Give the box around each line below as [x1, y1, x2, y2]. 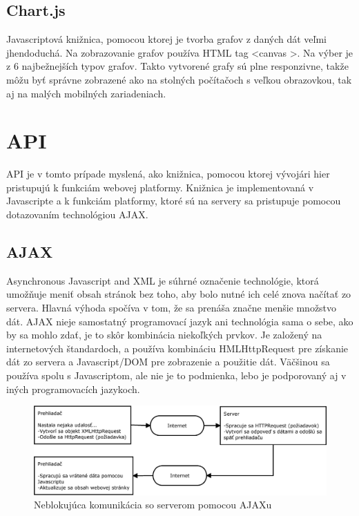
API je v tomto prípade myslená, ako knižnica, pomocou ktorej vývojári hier [6, 166, 330, 181]
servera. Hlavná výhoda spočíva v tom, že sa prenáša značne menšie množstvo [6, 300, 337, 315]
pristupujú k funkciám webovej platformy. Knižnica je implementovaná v [6, 180, 314, 194]
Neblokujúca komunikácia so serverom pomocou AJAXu [34, 497, 272, 512]
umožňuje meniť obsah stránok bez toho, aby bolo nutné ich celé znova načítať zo [6, 287, 351, 301]
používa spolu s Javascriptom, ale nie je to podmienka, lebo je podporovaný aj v [6, 368, 347, 383]
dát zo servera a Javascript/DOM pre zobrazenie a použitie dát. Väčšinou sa [6, 354, 330, 369]
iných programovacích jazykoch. [6, 381, 140, 396]
